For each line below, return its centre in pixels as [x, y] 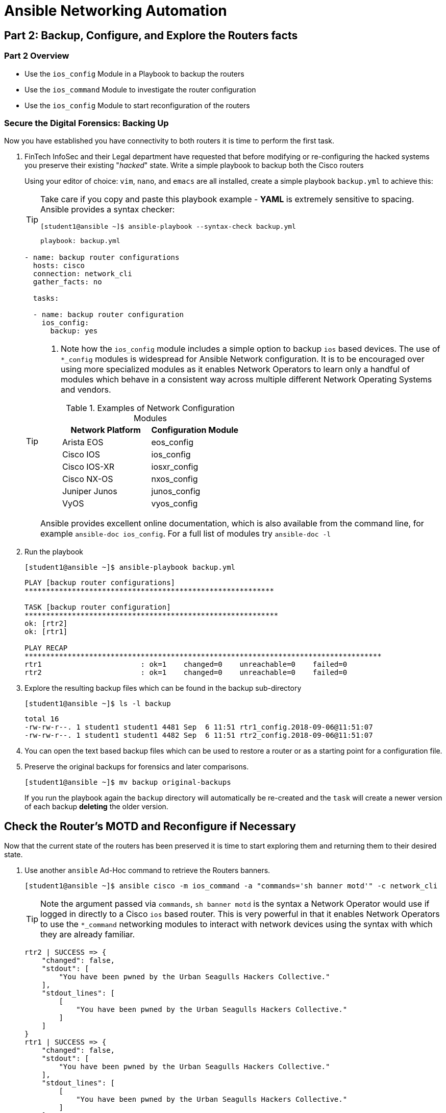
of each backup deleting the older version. [96, 807]
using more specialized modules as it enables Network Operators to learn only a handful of [236, 369]
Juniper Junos [90, 491]
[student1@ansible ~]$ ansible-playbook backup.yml [130, 567]
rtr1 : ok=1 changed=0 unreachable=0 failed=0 [186, 664]
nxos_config [175, 479]
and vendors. [86, 390]
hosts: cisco [59, 266]
